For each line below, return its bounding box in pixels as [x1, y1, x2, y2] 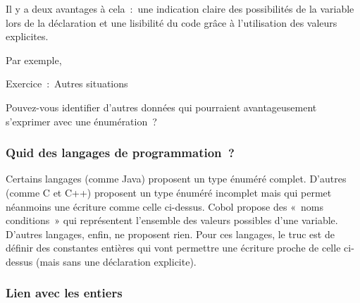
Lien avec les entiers [6, 284, 123, 302]
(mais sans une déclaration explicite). [35, 254, 197, 268]
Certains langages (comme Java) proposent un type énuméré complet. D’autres [6, 171, 347, 186]
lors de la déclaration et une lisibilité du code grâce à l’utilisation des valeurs [6, 15, 337, 30]
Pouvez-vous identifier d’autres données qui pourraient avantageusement [6, 99, 317, 114]
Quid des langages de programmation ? [6, 144, 235, 161]
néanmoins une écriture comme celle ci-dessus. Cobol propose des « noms [6, 199, 323, 214]
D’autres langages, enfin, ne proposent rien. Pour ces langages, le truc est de [6, 226, 335, 241]
